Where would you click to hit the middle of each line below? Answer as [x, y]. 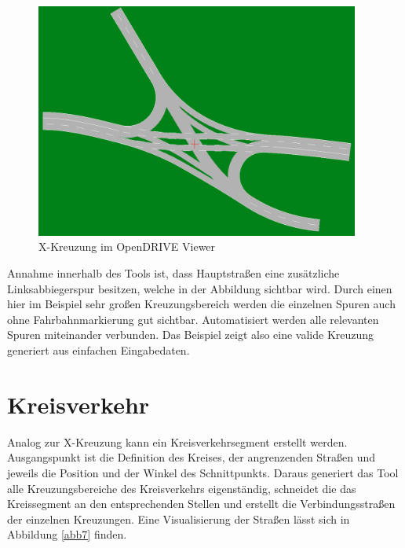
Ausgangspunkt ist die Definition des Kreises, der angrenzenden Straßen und [192, 457]
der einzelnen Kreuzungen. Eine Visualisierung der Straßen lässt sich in [179, 519]
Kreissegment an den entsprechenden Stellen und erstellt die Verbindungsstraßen [201, 504]
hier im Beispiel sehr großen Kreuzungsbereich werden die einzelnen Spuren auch [201, 304]
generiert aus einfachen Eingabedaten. [99, 350]
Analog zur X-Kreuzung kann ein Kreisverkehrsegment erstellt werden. [177, 441]
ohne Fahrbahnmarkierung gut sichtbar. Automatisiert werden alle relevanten [193, 319]
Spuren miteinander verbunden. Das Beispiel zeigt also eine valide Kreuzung [191, 335]
